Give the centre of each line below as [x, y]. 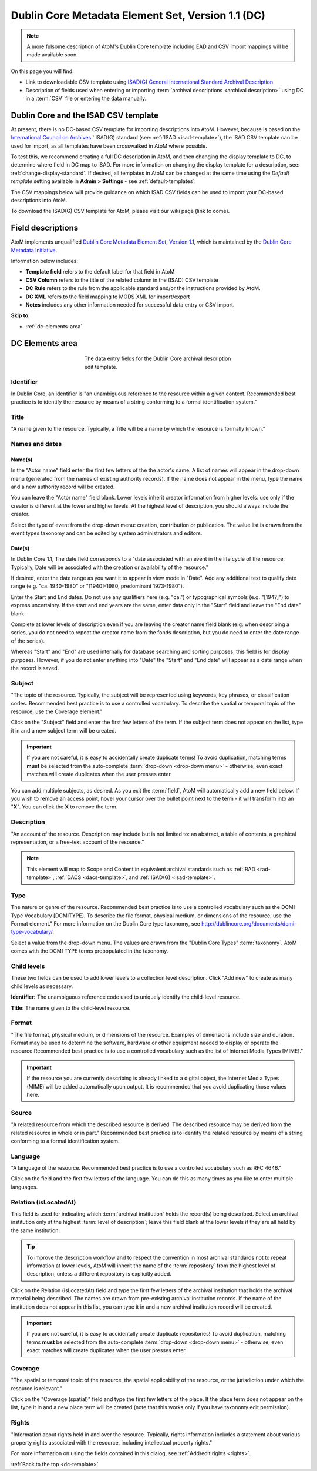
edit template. [101, 367]
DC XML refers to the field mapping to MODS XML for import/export [108, 297]
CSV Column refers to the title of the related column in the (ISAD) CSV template [122, 280]
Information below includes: [45, 261]
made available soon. [53, 55]
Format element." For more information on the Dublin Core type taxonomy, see [106, 924]
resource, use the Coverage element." [57, 711]
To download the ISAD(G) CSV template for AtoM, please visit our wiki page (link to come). [120, 211]
